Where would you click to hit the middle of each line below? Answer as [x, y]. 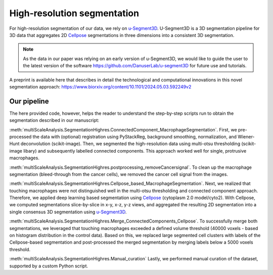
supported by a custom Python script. [49, 266]
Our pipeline [29, 101]
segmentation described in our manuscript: [54, 120]
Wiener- [246, 136]
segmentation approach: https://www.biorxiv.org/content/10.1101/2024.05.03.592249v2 [100, 86]
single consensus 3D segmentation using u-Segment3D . [68, 212]
